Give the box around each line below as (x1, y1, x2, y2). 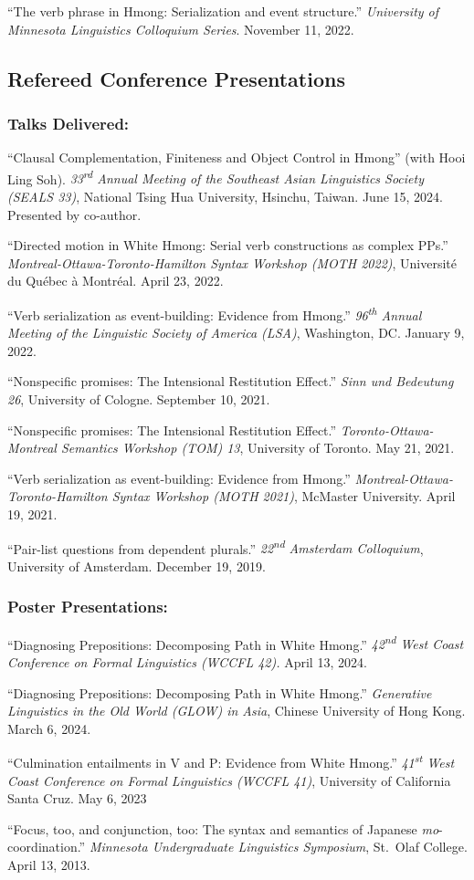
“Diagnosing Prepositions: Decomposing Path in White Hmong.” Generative (7, 683, 432, 702)
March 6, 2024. (7, 718, 91, 738)
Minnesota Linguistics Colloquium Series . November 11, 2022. (7, 19, 354, 38)
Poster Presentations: (7, 595, 168, 618)
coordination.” (7, 837, 86, 856)
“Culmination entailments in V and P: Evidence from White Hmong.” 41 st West (7, 750, 455, 771)
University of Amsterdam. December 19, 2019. (7, 556, 266, 575)
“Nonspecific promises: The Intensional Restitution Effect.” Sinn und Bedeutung (7, 372, 454, 391)
